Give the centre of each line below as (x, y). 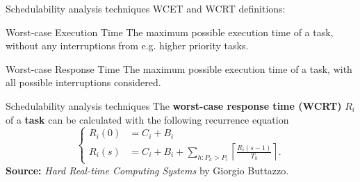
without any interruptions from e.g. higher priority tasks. (127, 45)
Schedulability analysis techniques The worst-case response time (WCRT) (174, 105)
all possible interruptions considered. (83, 82)
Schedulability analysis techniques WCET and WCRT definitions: (146, 8)
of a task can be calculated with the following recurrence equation (147, 119)
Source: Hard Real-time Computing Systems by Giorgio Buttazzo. (147, 170)
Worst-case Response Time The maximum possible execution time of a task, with (179, 68)
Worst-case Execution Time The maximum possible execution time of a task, (170, 32)
